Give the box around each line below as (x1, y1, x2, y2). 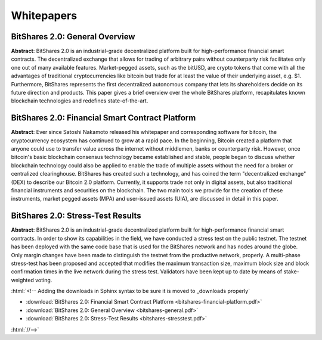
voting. (35, 276, 52, 283)
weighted (11, 276, 34, 283)
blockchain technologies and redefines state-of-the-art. (11, 97, 148, 104)
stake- (283, 268, 299, 275)
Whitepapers (11, 9, 78, 22)
